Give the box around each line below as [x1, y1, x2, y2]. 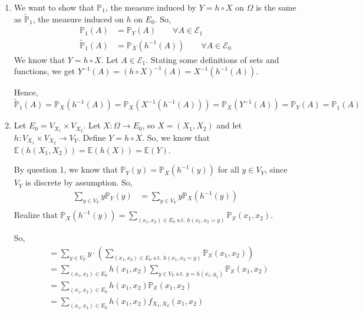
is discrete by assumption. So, [25, 176, 133, 189]
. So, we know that [142, 131, 210, 143]
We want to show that [14, 1, 94, 13]
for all [217, 163, 239, 176]
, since [265, 163, 288, 176]
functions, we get [14, 65, 75, 77]
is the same [256, 1, 296, 13]
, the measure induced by [105, 1, 197, 13]
